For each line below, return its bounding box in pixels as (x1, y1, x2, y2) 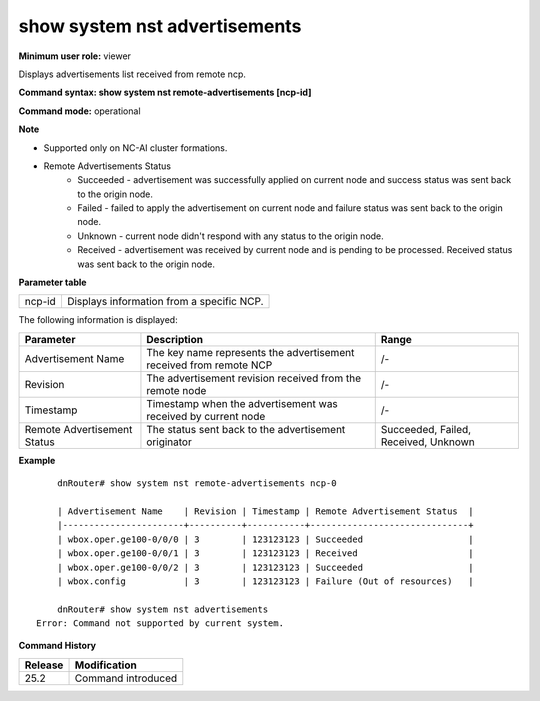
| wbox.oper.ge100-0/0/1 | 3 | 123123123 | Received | (56, 548, 474, 559)
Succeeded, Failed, (380, 422, 472, 436)
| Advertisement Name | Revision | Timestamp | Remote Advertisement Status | (56, 505, 474, 517)
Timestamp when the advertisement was (146, 396, 339, 410)
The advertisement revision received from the (146, 371, 362, 385)
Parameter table (18, 276, 87, 289)
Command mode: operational (18, 105, 141, 117)
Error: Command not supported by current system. (36, 618, 285, 629)
